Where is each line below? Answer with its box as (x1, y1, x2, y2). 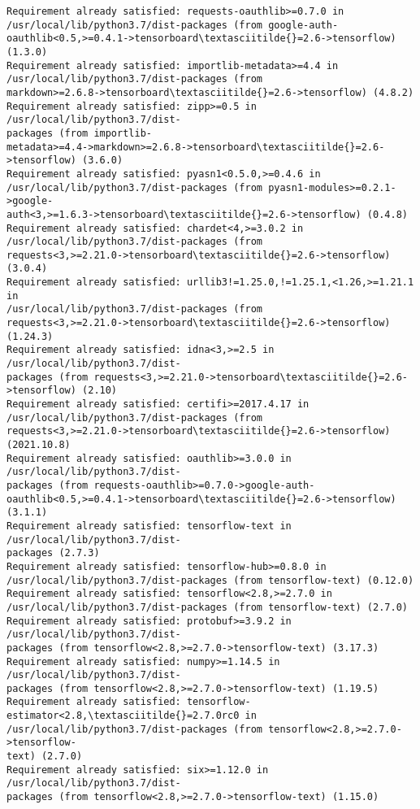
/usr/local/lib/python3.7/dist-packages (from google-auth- (6, 19, 339, 31)
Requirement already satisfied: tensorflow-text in (6, 520, 292, 532)
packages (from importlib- (6, 127, 152, 139)
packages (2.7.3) (6, 547, 100, 559)
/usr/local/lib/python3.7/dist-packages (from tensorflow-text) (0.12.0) (6, 574, 414, 586)
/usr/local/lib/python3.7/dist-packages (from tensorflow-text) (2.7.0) (6, 601, 408, 613)
